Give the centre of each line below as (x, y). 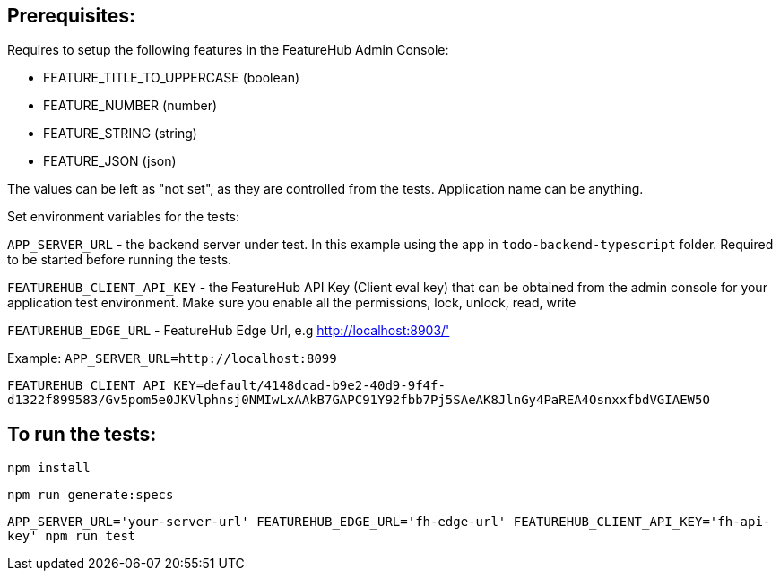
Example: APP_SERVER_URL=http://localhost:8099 (172, 358)
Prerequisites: (71, 16)
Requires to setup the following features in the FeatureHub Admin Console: (228, 50)
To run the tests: (82, 434)
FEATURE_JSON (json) (110, 161)
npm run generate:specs (91, 495)
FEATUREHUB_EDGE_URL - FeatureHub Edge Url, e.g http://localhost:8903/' (229, 331)
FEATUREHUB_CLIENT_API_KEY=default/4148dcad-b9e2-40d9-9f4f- (226, 386)
